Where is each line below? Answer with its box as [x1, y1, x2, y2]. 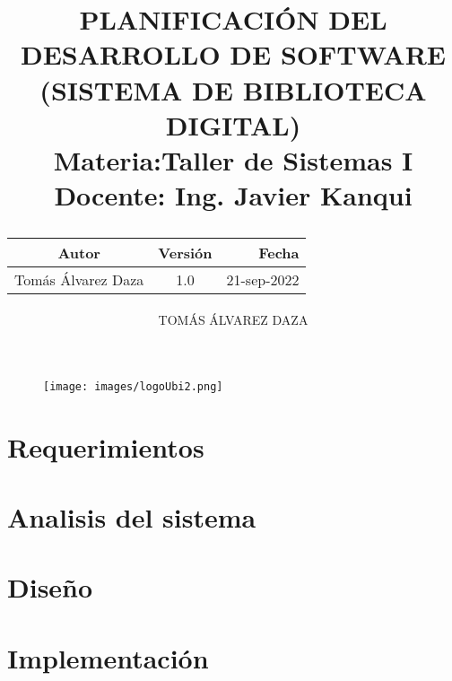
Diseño [7, 569, 93, 606]
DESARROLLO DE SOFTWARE [20, 36, 447, 73]
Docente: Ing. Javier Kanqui [54, 177, 413, 214]
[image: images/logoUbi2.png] [43, 380, 223, 393]
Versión [158, 242, 213, 264]
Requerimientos [7, 428, 204, 465]
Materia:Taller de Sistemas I [53, 141, 413, 178]
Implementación [7, 639, 209, 676]
